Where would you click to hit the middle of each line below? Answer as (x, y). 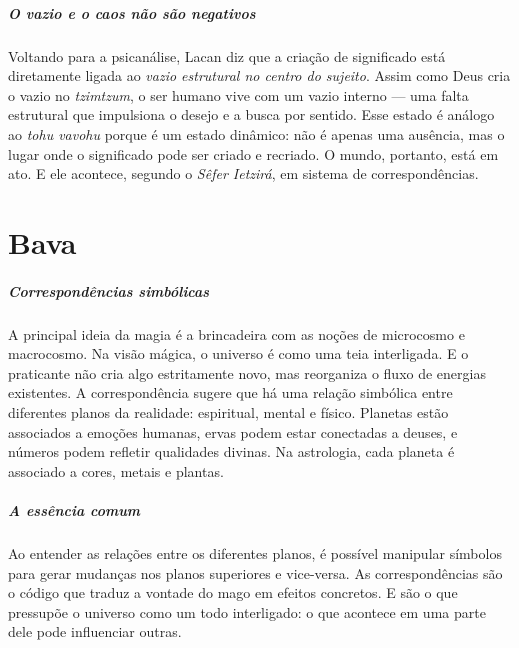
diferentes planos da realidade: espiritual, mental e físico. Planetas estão (228, 412)
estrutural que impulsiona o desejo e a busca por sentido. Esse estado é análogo (251, 114)
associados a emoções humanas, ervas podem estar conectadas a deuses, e (233, 431)
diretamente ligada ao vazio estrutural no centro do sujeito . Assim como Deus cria (259, 75)
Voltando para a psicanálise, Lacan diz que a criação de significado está (227, 55)
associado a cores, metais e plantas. (116, 470)
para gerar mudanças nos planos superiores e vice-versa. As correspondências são (255, 572)
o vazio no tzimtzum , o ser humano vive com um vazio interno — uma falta (238, 94)
